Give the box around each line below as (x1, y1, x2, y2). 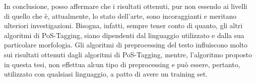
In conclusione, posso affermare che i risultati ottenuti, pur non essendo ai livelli (4, 1, 248, 11)
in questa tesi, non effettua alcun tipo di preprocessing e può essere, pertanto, (4, 59, 240, 69)
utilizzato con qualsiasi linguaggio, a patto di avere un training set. (4, 69, 208, 79)
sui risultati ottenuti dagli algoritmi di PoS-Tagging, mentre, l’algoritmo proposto (4, 49, 252, 59)
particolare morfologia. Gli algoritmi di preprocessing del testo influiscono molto (4, 40, 248, 50)
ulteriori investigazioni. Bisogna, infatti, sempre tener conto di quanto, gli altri (4, 20, 243, 31)
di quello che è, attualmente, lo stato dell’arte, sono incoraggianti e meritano (4, 10, 237, 21)
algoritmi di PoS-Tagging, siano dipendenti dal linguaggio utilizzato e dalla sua (4, 30, 245, 40)
